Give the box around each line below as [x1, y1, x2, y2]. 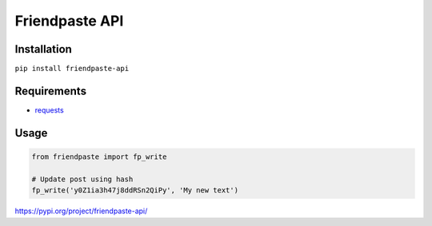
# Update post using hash [31, 174, 134, 184]
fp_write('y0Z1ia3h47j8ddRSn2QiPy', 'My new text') [31, 186, 239, 195]
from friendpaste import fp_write [31, 152, 167, 161]
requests [34, 105, 64, 115]
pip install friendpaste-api [14, 64, 130, 73]
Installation [14, 42, 72, 56]
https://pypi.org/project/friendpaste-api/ [14, 206, 148, 216]
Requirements [14, 84, 87, 97]
